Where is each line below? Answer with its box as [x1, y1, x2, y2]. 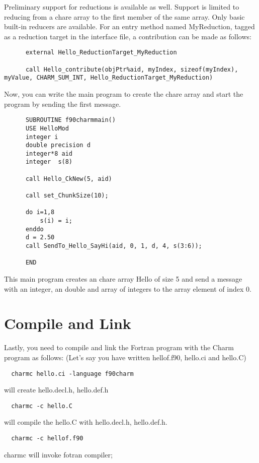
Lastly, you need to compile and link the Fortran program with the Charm [4, 342, 234, 353]
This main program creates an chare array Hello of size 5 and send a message [4, 274, 242, 284]
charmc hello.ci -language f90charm [11, 370, 134, 377]
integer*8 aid [25, 150, 73, 157]
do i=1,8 [25, 209, 55, 216]
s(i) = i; [40, 217, 73, 225]
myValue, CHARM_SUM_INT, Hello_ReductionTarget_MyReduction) [4, 74, 213, 82]
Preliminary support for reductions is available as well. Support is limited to [4, 2, 239, 12]
